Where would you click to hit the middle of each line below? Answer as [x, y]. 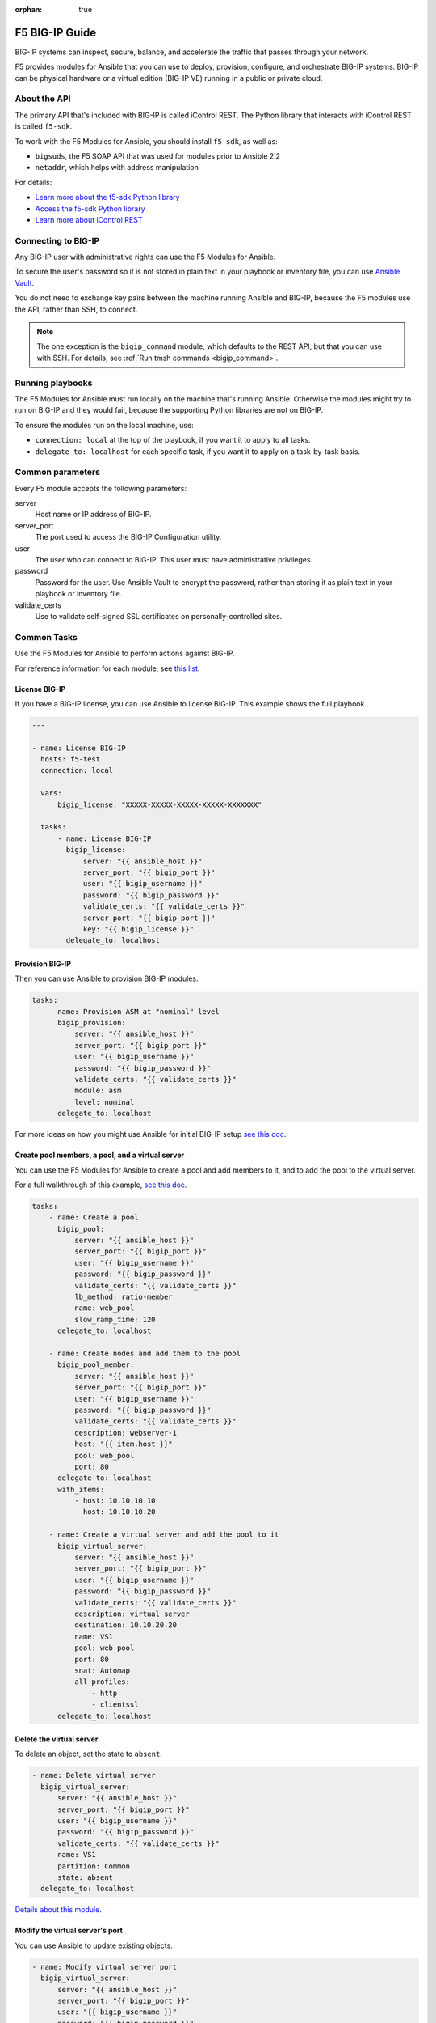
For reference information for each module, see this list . [107, 668]
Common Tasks [46, 637]
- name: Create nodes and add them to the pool [145, 1353]
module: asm [98, 1091]
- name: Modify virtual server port [105, 1967]
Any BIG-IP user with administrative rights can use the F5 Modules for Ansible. [145, 257]
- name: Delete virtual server [94, 1775]
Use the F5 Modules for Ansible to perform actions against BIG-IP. [125, 653]
